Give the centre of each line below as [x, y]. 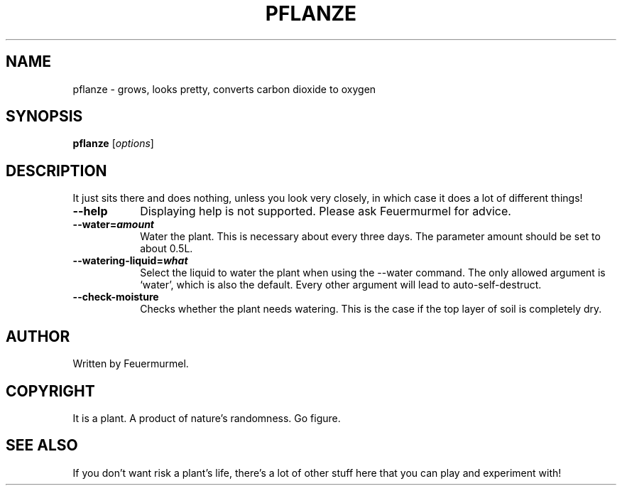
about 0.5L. [167, 249]
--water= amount [114, 225]
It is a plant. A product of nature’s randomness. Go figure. [207, 418]
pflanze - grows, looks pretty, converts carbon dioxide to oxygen [224, 89]
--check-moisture [116, 297]
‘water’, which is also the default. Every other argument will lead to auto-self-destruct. [341, 285]
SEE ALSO [42, 446]
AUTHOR [38, 336]
